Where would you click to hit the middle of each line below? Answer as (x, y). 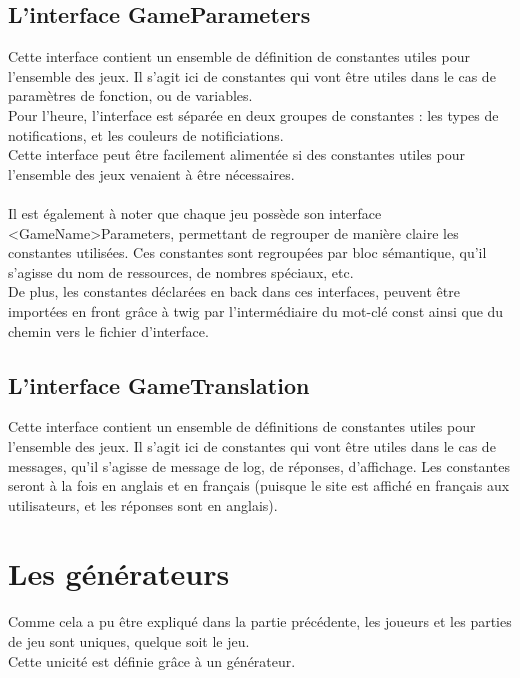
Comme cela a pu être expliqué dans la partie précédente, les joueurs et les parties (260, 621)
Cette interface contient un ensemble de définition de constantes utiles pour (239, 56)
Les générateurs (119, 573)
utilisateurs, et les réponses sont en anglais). (143, 504)
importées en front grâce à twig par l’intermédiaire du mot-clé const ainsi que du (256, 310)
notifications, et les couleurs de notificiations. (146, 134)
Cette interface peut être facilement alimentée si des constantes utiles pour (236, 154)
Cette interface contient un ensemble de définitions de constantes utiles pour (242, 426)
